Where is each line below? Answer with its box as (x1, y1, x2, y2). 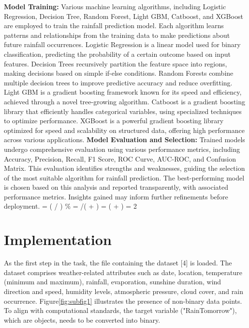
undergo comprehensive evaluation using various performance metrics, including (4, 144, 240, 154)
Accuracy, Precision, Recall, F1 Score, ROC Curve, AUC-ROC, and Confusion (4, 153, 236, 164)
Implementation (4, 230, 112, 249)
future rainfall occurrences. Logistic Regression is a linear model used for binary (4, 39, 241, 49)
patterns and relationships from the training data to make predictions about (4, 30, 230, 40)
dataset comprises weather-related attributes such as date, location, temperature (4, 267, 242, 277)
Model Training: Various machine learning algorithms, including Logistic (4, 1, 226, 11)
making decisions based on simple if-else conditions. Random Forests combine (4, 68, 234, 78)
